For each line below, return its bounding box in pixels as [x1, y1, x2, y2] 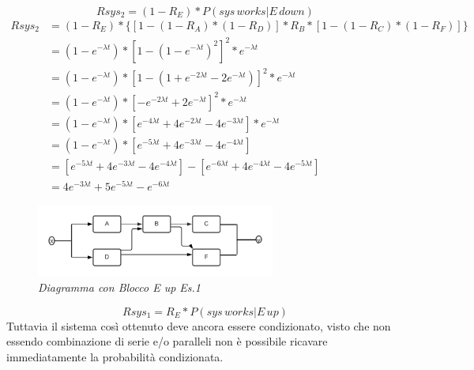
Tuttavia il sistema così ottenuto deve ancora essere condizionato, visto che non [6, 317, 391, 334]
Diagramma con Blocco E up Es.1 [38, 279, 201, 296]
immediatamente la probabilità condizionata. [6, 348, 224, 364]
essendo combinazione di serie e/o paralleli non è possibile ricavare [6, 333, 328, 349]
